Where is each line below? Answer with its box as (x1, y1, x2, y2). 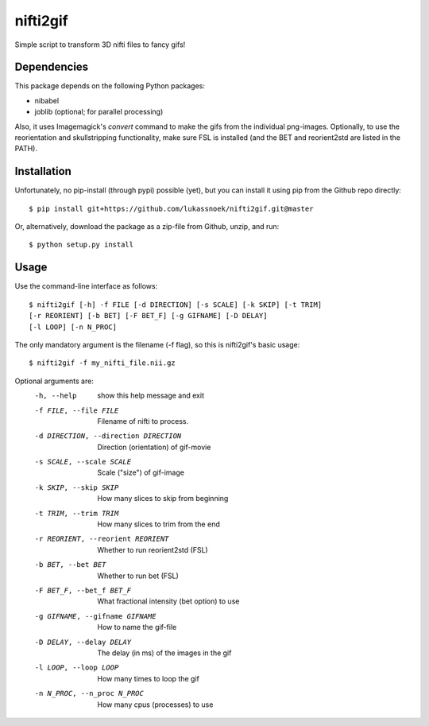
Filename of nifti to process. (97, 416, 189, 425)
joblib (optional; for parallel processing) (34, 107, 164, 117)
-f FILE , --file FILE (34, 406, 119, 415)
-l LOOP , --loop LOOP (34, 663, 119, 672)
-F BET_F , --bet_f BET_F (34, 585, 131, 595)
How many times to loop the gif (97, 674, 200, 683)
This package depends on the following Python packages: (14, 81, 206, 91)
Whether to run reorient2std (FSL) (97, 545, 208, 554)
